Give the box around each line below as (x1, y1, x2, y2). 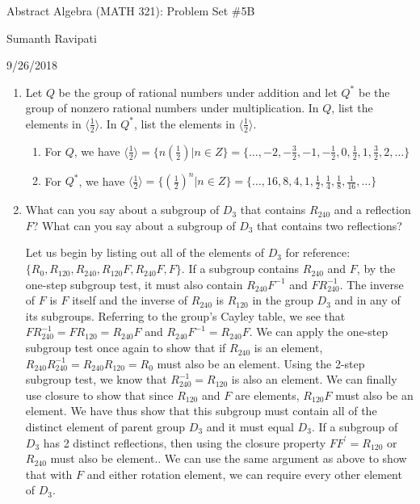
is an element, (254, 339, 323, 356)
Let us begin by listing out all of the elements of (25, 244, 264, 261)
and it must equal (206, 418, 294, 435)
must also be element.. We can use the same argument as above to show (50, 450, 407, 467)
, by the (356, 260, 396, 277)
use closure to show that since (25, 386, 174, 403)
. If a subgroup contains (181, 260, 300, 277)
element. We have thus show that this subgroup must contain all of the (25, 402, 377, 419)
